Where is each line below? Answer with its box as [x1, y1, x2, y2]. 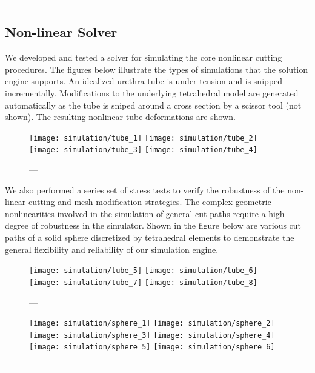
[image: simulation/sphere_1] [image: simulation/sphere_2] [29, 319, 275, 328]
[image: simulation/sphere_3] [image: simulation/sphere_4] [29, 331, 275, 340]
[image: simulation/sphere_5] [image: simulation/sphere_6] [29, 343, 275, 352]
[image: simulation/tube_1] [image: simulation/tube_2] [29, 133, 257, 143]
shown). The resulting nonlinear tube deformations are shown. [5, 110, 236, 123]
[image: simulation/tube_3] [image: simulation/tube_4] [29, 146, 257, 155]
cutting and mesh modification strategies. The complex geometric [28, 195, 271, 208]
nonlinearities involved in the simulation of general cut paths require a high [5, 207, 285, 220]
